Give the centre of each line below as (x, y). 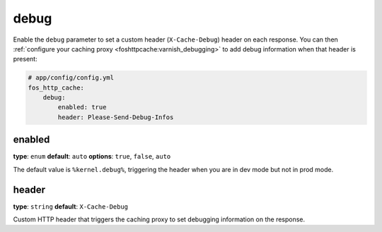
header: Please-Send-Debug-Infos (116, 117)
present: (25, 59)
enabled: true (82, 107)
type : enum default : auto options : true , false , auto (92, 157)
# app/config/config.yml (71, 78)
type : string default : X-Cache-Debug (71, 206)
